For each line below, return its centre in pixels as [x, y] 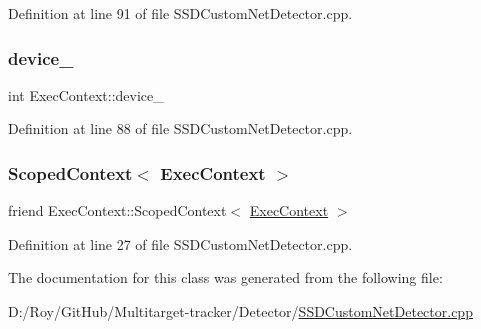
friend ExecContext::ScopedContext [117, 210]
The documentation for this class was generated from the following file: [225, 277]
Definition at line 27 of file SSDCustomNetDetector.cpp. [180, 243]
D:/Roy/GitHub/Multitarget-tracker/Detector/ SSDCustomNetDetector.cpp [240, 311]
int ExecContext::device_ [86, 94]
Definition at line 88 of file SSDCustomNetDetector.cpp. [180, 128]
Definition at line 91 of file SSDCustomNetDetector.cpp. [180, 13]
